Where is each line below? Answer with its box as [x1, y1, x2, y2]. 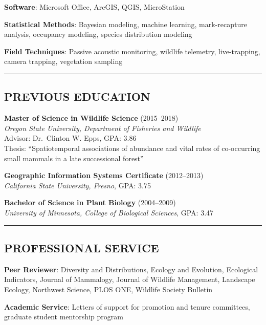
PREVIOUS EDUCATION [4, 89, 150, 104]
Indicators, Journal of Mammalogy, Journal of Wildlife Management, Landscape [4, 274, 255, 285]
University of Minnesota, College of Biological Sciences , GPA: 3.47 [4, 207, 214, 218]
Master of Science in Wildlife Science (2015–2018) [4, 113, 179, 123]
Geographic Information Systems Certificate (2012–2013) [4, 170, 204, 181]
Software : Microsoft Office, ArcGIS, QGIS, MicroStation [4, 2, 185, 12]
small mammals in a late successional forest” [4, 153, 144, 163]
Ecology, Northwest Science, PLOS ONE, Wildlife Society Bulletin [4, 284, 213, 294]
